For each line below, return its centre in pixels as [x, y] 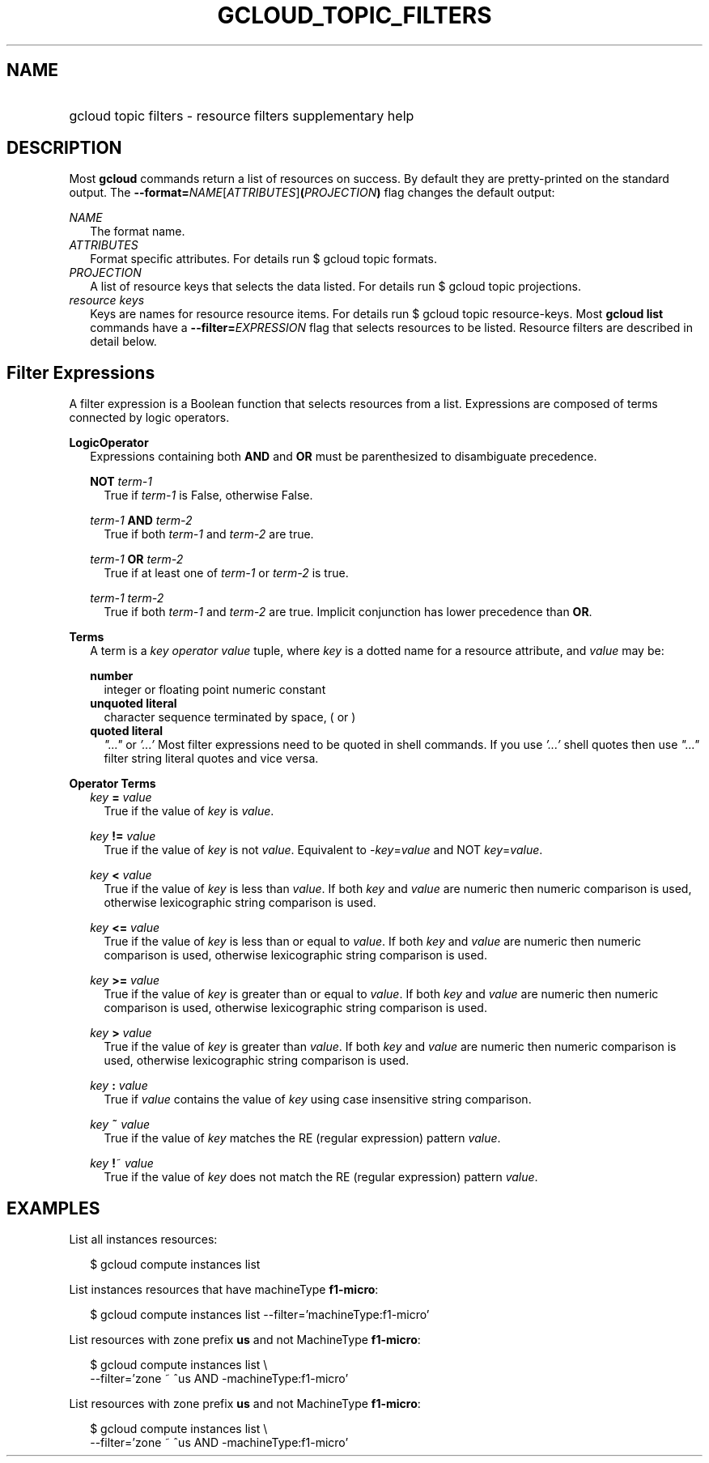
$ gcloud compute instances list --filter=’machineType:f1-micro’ [260, 1315]
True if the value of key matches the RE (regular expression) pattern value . [302, 1138]
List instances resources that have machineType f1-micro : [224, 1290]
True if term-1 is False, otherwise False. [208, 495]
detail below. [123, 342]
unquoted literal [134, 704]
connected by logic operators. [149, 418]
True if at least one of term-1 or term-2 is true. [226, 573]
